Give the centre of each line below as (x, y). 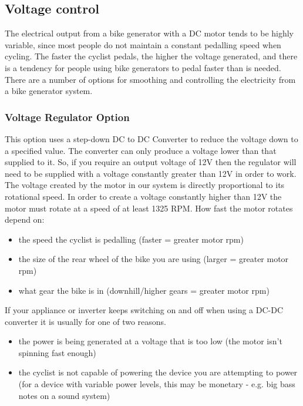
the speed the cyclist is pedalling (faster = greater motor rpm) (131, 239)
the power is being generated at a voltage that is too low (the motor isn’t (150, 341)
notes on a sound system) (64, 395)
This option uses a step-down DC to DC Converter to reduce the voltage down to (151, 138)
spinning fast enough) (57, 352)
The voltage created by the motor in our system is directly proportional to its (145, 185)
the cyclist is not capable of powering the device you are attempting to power (158, 372)
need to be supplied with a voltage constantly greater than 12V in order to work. (151, 173)
